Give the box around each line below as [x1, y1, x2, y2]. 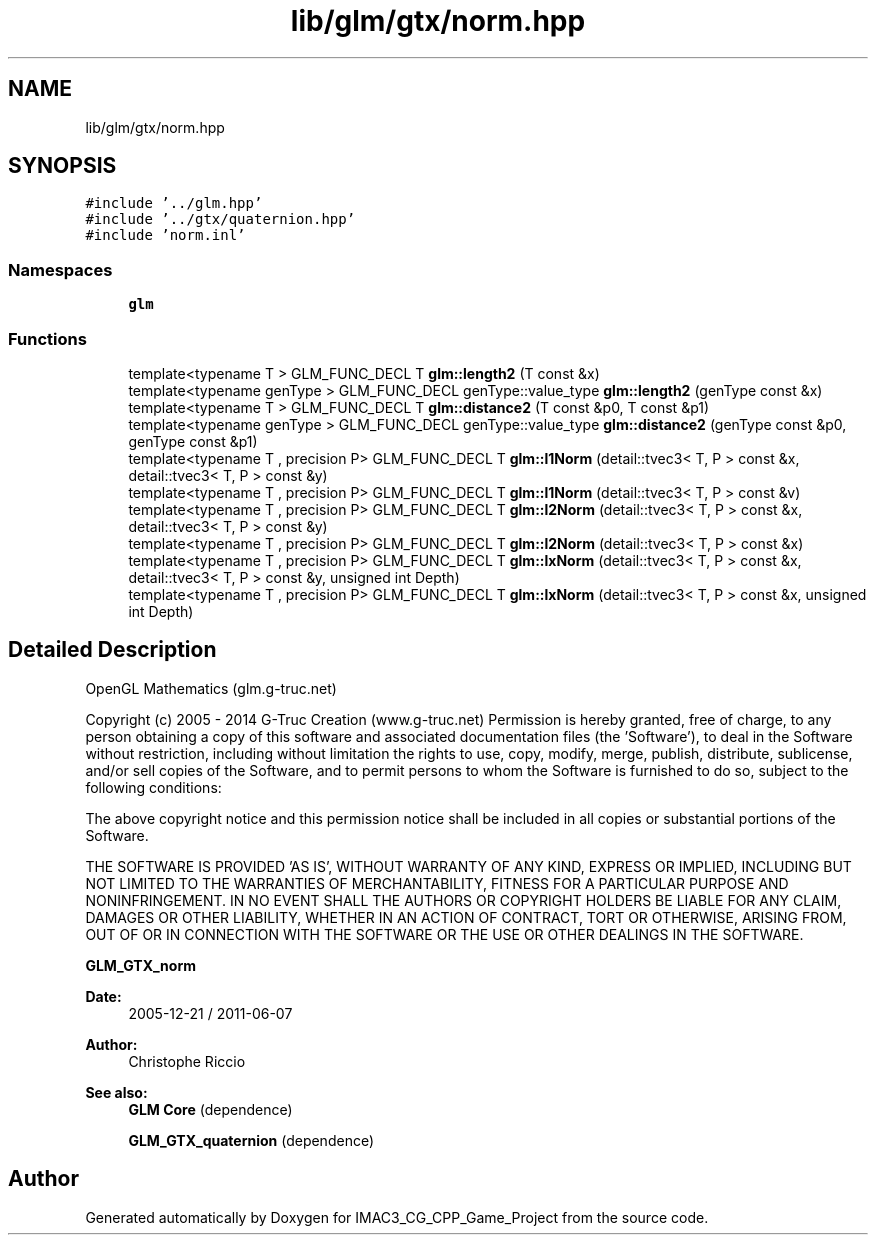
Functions [8, 328, 87, 349]
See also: [85, 1083, 148, 1101]
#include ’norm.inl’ [85, 227, 246, 244]
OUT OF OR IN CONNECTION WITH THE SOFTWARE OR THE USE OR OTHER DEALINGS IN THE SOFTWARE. [85, 925, 804, 943]
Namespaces [8, 259, 113, 280]
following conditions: [85, 778, 222, 796]
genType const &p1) [128, 432, 258, 450]
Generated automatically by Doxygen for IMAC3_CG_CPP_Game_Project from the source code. [85, 1208, 709, 1226]
